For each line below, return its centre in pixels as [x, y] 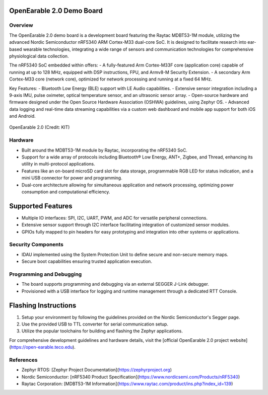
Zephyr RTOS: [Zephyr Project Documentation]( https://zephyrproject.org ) [97, 370]
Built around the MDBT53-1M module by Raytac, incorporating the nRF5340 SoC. [104, 150]
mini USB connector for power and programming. [72, 178]
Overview [21, 25]
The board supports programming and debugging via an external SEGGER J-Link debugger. [115, 284]
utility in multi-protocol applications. [58, 164]
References [23, 360]
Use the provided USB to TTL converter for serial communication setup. [95, 324]
